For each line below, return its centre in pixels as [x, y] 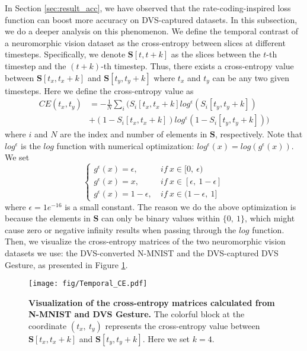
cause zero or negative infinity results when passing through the [121, 229]
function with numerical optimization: [125, 145]
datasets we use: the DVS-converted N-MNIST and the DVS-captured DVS [142, 252]
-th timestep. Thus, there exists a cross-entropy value [197, 65]
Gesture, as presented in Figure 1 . [66, 264]
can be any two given [251, 77]
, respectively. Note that [259, 134]
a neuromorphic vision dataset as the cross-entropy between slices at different [145, 42]
